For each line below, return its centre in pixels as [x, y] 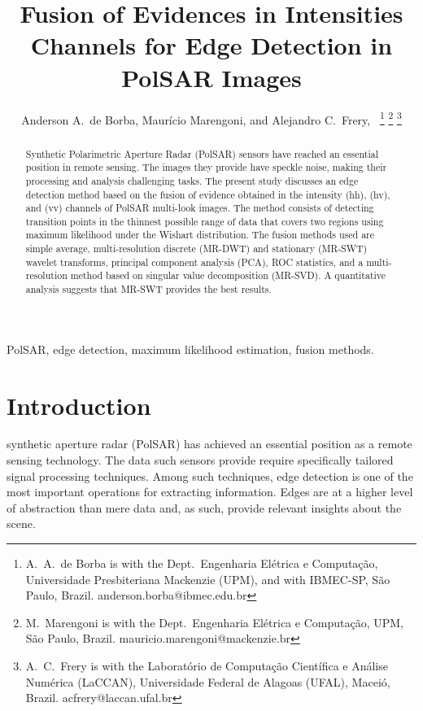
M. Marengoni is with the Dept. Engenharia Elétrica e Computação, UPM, [214, 622]
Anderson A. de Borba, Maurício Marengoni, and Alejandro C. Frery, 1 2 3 [211, 118]
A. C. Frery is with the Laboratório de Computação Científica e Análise [207, 666]
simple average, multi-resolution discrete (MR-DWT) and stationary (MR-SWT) [196, 249]
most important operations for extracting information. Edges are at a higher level [210, 492]
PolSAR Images [211, 77]
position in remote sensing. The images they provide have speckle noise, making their [206, 167]
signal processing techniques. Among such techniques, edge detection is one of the [210, 475]
